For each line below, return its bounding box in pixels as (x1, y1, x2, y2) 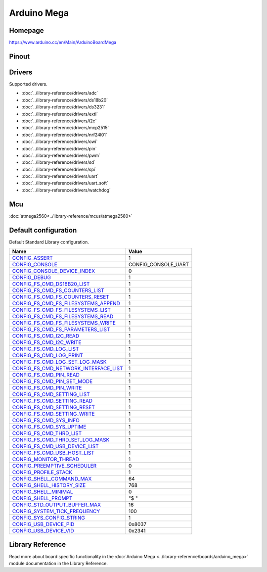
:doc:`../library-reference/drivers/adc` (21, 90, 98, 96)
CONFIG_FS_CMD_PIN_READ (12, 372, 80, 379)
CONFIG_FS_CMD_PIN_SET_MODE (12, 378, 93, 385)
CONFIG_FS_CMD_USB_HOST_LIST (12, 449, 95, 456)
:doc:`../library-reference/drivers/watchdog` (21, 187, 111, 193)
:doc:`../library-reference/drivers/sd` (21, 159, 96, 165)
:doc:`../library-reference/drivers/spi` (21, 166, 96, 172)
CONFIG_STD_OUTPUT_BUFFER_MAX (12, 501, 101, 508)
